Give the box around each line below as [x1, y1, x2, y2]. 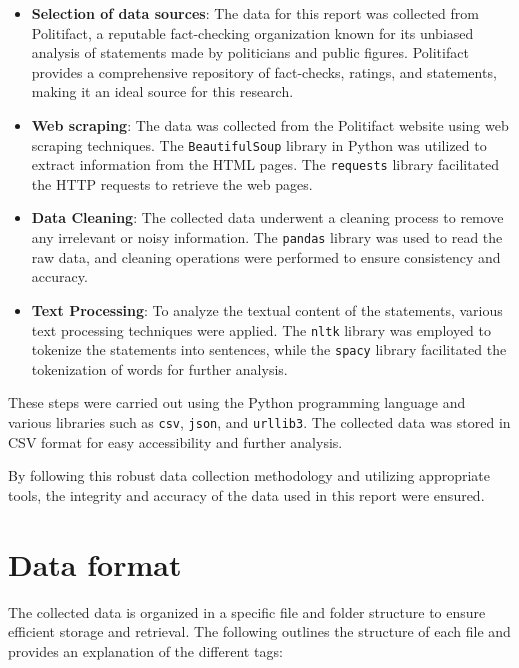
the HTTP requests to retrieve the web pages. [31, 173, 313, 194]
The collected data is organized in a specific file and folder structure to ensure [8, 601, 486, 622]
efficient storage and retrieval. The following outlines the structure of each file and [8, 621, 511, 642]
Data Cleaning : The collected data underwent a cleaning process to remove [31, 207, 504, 228]
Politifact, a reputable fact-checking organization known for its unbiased [31, 22, 474, 43]
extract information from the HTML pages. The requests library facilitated [31, 154, 500, 175]
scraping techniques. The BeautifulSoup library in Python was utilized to [31, 134, 487, 155]
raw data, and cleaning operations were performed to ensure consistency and [31, 246, 501, 267]
